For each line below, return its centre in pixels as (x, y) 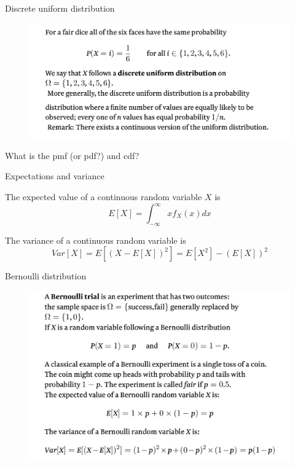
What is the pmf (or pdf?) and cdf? (72, 155)
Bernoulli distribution (46, 276)
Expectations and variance (55, 176)
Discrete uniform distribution (60, 8)
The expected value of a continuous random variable (104, 196)
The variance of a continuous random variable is (96, 240)
